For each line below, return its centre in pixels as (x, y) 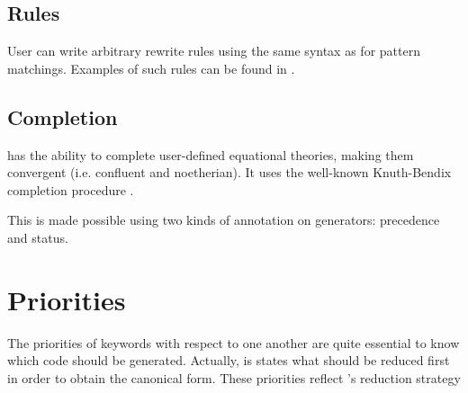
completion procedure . (71, 189)
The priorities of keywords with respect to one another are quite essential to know (234, 342)
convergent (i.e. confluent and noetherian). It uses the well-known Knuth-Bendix (229, 172)
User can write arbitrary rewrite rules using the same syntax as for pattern (214, 51)
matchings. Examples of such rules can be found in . (151, 68)
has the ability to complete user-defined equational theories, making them (211, 154)
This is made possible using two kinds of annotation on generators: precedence (224, 220)
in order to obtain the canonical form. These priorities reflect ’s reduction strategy (234, 377)
